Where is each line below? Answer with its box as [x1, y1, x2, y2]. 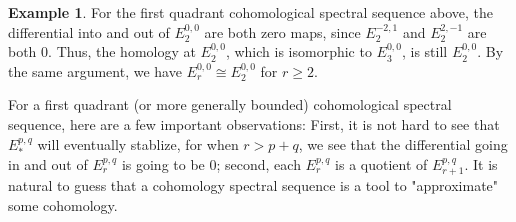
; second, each [216, 153, 301, 174]
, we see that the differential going [298, 133, 508, 154]
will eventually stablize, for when [37, 133, 239, 154]
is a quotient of [335, 153, 428, 174]
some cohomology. [8, 195, 118, 215]
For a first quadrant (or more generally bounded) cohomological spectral [8, 94, 452, 115]
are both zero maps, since [204, 21, 361, 42]
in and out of [8, 153, 88, 174]
